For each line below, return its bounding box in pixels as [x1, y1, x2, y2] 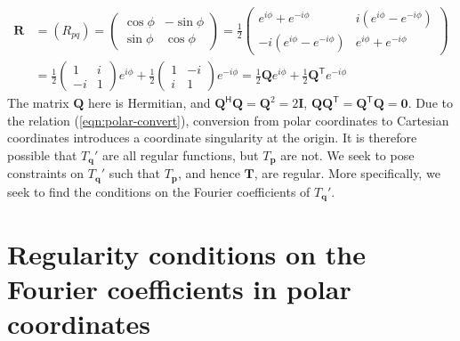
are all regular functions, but [101, 145, 259, 164]
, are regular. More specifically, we [254, 164, 440, 183]
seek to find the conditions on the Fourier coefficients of [7, 182, 311, 200]
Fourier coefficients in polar [7, 270, 351, 306]
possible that [7, 145, 77, 164]
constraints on [7, 164, 85, 183]
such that [109, 164, 161, 183]
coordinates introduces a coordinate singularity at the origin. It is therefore [7, 128, 417, 147]
